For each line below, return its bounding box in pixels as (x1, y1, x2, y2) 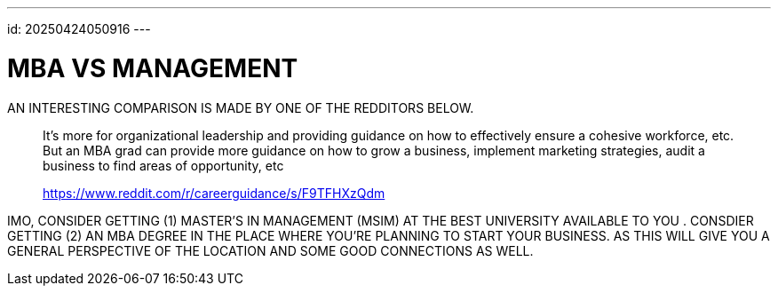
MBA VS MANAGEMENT (7, 52, 298, 83)
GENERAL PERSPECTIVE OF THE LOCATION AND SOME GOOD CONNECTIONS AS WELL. (7, 242, 534, 258)
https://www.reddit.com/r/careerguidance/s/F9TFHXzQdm (43, 185, 385, 201)
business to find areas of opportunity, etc (43, 157, 284, 173)
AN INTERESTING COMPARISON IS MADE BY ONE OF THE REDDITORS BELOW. (7, 99, 474, 115)
